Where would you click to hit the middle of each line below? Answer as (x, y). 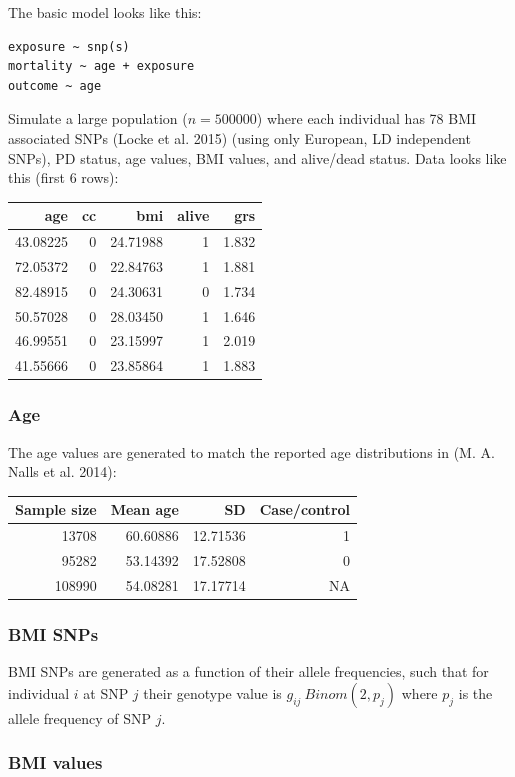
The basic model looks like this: (105, 12)
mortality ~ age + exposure (101, 66)
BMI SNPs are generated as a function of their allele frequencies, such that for (248, 671)
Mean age (144, 509)
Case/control (305, 509)
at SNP (106, 692)
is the (475, 692)
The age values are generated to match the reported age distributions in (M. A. (251, 451)
